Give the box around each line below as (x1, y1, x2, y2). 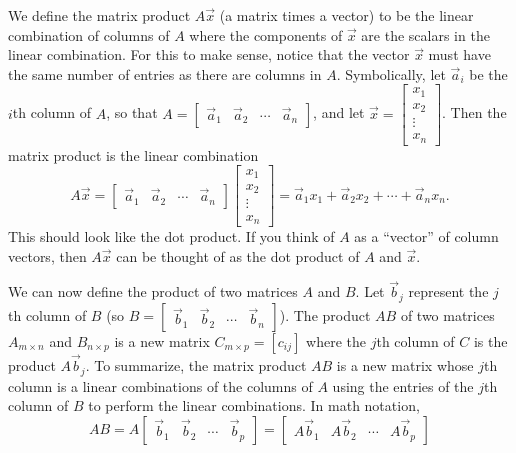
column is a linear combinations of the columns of (8, 375, 313, 396)
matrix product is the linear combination (8, 144, 259, 165)
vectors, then (8, 245, 87, 266)
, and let (313, 102, 365, 123)
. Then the (442, 102, 507, 123)
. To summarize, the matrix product (85, 355, 307, 376)
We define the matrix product (8, 5, 191, 25)
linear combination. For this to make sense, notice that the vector (8, 44, 410, 65)
